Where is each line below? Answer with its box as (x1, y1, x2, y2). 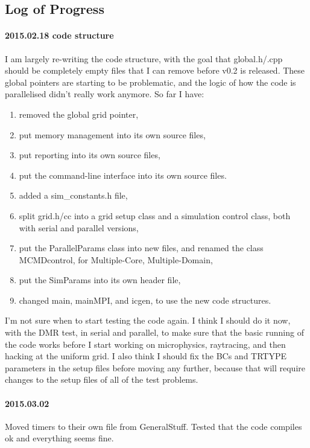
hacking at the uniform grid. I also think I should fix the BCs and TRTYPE (5, 350, 287, 362)
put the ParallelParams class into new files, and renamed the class (19, 242, 264, 254)
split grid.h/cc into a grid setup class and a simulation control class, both (19, 209, 291, 222)
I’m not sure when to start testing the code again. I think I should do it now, (5, 314, 291, 327)
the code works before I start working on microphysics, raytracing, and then (5, 338, 286, 350)
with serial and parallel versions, (19, 221, 139, 234)
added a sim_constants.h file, (19, 189, 128, 202)
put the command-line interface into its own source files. (19, 168, 227, 181)
